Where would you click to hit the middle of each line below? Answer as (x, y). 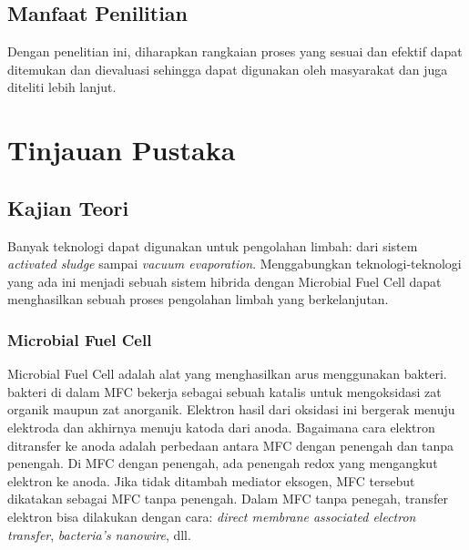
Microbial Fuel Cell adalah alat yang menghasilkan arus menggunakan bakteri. (227, 374)
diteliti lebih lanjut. (62, 87)
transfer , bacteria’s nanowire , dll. (99, 534)
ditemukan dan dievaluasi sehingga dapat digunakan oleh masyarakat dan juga (228, 69)
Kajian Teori (68, 207)
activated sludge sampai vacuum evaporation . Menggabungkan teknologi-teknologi (234, 264)
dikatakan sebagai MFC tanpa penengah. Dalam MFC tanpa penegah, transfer (228, 499)
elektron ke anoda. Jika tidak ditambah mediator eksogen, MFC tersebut (211, 480)
